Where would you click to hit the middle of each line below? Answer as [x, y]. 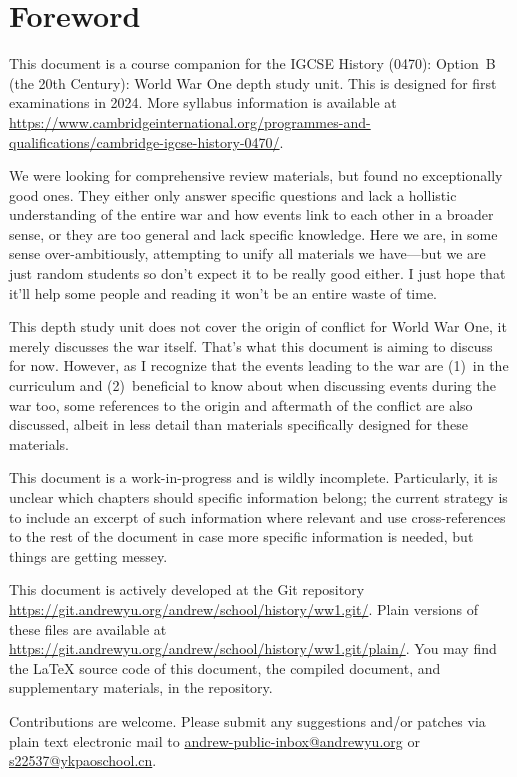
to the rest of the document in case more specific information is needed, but [241, 536]
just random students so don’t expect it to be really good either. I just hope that [257, 273]
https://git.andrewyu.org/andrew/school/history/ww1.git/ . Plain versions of [244, 608]
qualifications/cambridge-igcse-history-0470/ [144, 141]
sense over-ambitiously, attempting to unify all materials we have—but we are [247, 253]
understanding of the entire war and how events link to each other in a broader [251, 214]
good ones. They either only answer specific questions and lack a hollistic [233, 194]
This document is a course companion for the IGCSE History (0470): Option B [252, 63]
